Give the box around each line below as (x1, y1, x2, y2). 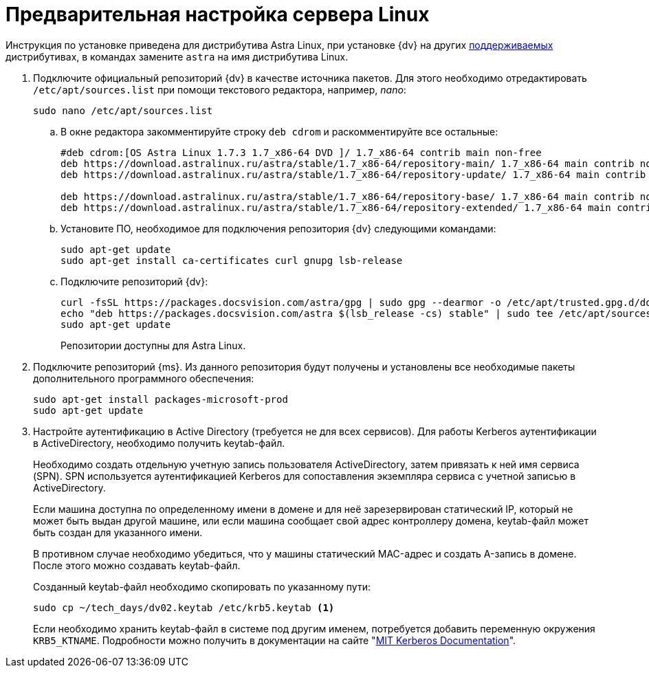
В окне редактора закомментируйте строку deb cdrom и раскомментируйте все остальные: (60, 125, 498, 137)
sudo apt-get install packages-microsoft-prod (33, 393, 288, 405)
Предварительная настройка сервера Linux (5, 3, 430, 26)
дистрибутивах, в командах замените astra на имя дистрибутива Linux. (5, 50, 349, 63)
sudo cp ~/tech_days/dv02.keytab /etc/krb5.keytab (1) (33, 602, 335, 613)
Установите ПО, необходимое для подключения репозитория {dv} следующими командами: (60, 222, 496, 234)
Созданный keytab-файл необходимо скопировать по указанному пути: (33, 580, 371, 593)
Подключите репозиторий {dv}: (60, 275, 208, 287)
